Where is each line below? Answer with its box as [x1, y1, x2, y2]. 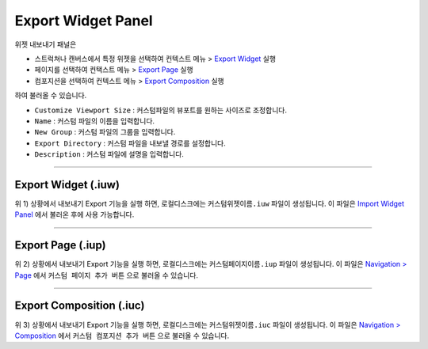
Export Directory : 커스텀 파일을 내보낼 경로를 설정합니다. [34, 138, 226, 148]
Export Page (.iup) [14, 238, 106, 252]
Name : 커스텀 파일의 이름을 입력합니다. [34, 116, 155, 126]
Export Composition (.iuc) [14, 299, 145, 313]
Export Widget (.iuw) [14, 178, 120, 192]
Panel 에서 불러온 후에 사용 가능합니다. [14, 210, 135, 219]
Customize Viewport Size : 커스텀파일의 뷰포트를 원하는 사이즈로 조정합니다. [34, 105, 287, 115]
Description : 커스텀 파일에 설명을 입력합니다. [34, 150, 184, 159]
